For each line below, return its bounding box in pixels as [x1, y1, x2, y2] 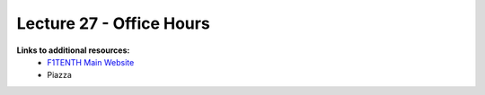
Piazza [47, 70, 72, 81]
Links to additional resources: [16, 45, 130, 56]
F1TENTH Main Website [47, 56, 135, 67]
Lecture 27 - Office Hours [16, 13, 210, 33]
